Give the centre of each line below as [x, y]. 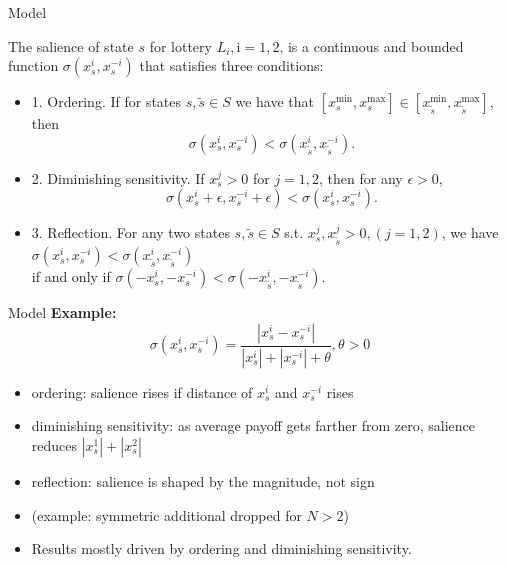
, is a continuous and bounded [371, 45]
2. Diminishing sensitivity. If [118, 177]
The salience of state [71, 45]
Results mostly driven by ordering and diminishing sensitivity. [221, 548]
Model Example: [62, 312]
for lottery [180, 45]
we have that [274, 101]
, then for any [361, 177]
